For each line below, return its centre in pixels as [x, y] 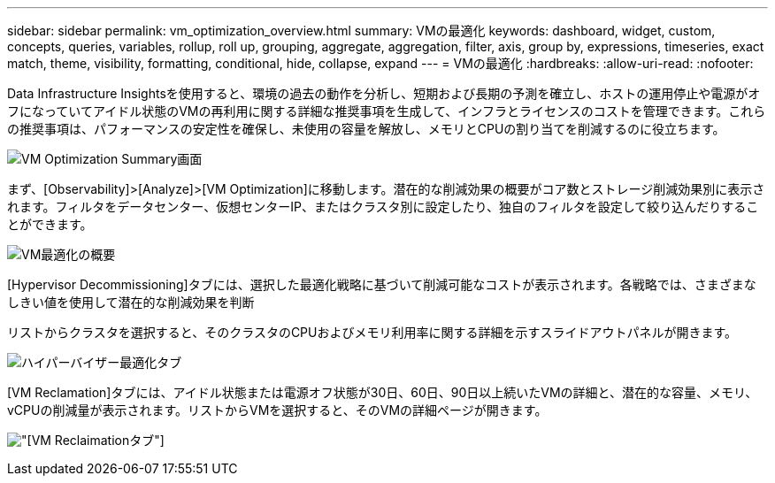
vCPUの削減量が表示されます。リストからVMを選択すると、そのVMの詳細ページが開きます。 [277, 410]
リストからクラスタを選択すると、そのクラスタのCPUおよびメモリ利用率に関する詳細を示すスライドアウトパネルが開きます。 [372, 332]
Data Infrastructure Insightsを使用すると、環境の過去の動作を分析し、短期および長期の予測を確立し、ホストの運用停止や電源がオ [384, 93]
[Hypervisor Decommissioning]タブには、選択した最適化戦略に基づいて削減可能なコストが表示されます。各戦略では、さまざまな [382, 284]
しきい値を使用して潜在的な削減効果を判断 [131, 302]
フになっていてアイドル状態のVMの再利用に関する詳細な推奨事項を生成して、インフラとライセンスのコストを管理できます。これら [387, 111]
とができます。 [50, 224]
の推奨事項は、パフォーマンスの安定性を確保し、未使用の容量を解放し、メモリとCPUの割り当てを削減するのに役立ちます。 [366, 129]
